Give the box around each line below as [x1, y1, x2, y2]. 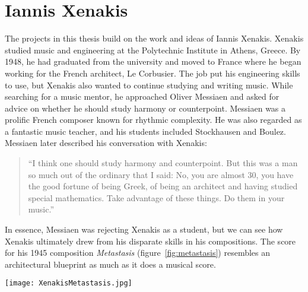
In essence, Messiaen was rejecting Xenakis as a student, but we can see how [5, 223, 283, 236]
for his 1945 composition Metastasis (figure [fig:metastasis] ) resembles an [5, 246, 271, 259]
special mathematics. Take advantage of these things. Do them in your [28, 191, 285, 204]
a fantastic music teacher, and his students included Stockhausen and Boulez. [5, 125, 286, 137]
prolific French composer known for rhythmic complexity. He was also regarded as [5, 113, 302, 126]
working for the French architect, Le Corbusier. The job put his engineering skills [5, 66, 300, 79]
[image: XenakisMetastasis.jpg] [5, 279, 132, 288]
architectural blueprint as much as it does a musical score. [5, 258, 216, 270]
